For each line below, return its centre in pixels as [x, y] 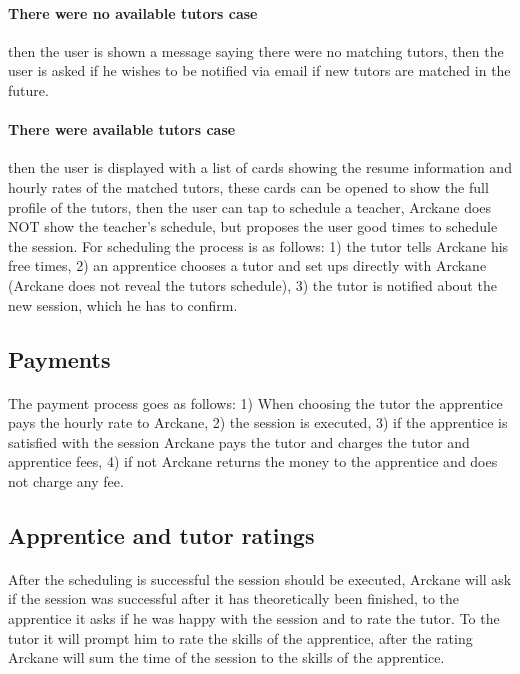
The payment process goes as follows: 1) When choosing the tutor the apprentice [255, 402]
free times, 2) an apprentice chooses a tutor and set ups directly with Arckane [247, 265]
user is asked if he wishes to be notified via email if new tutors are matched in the [259, 70]
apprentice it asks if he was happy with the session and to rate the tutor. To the [254, 618]
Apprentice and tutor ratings [161, 534]
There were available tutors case [122, 129]
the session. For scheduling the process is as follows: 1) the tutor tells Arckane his [258, 245]
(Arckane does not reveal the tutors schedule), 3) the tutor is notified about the [252, 284]
